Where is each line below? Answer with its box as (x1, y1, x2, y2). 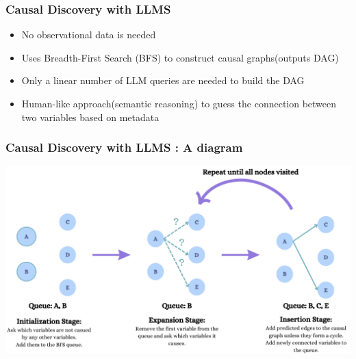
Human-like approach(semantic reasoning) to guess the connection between (21, 96, 337, 110)
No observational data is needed (21, 27, 156, 42)
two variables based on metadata (21, 109, 160, 124)
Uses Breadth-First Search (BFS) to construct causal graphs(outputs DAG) (21, 50, 339, 64)
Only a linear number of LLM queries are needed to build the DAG (21, 73, 305, 88)
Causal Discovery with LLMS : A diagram (5, 139, 243, 156)
